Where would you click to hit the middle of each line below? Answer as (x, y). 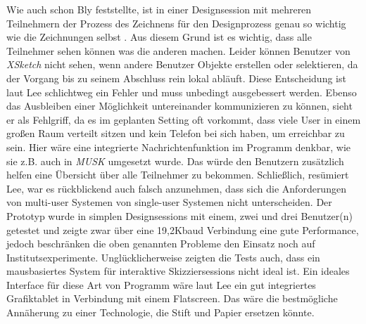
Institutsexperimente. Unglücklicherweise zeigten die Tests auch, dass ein (163, 257)
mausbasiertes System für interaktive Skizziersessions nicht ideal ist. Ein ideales (178, 271)
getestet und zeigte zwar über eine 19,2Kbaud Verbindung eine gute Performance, (183, 229)
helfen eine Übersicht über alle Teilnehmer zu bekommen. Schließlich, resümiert (178, 175)
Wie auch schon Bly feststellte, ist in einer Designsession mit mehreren (159, 9)
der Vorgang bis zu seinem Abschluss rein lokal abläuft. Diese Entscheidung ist (176, 78)
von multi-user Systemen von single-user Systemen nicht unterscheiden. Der (169, 202)
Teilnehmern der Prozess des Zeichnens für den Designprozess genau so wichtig (176, 23)
